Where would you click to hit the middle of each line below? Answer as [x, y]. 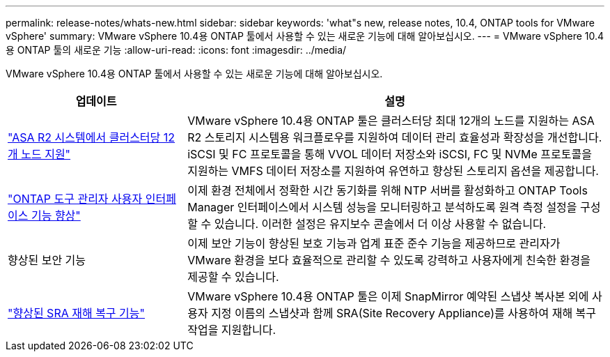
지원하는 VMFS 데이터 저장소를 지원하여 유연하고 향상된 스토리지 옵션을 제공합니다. [393, 171]
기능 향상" [56, 215]
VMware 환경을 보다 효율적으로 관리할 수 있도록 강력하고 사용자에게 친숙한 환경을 [389, 260]
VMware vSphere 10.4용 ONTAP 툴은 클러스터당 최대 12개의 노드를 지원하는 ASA [391, 121]
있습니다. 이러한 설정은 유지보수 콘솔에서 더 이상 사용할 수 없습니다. [380, 224]
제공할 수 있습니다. [233, 277]
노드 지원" [46, 154]
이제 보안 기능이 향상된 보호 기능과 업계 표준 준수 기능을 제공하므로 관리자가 [374, 243]
